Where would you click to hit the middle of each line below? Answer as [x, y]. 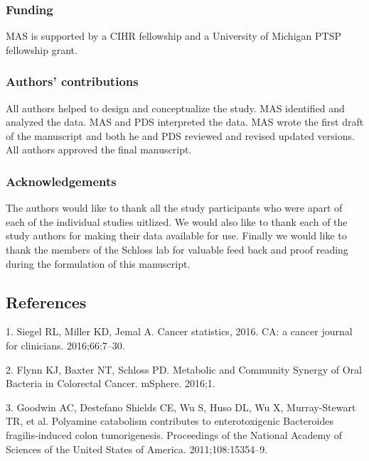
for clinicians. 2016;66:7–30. [65, 345]
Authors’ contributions [72, 81]
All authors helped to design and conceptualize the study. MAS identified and [175, 108]
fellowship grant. [42, 49]
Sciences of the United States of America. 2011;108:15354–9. [137, 449]
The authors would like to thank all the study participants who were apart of [174, 208]
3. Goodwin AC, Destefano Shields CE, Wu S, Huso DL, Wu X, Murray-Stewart [181, 407]
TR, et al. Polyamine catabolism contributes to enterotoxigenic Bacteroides [170, 421]
